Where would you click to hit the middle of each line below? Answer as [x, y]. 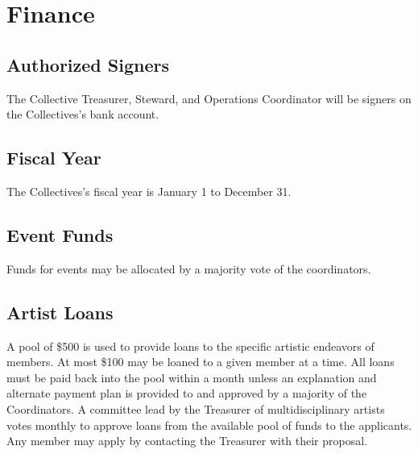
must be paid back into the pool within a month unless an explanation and [192, 377]
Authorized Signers [88, 64]
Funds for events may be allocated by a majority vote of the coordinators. [189, 268]
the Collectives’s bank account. [83, 114]
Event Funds [60, 234]
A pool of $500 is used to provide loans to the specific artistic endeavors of [190, 346]
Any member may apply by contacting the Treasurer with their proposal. [187, 441]
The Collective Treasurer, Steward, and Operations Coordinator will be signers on [209, 98]
